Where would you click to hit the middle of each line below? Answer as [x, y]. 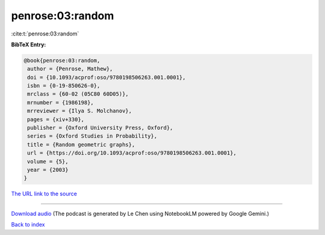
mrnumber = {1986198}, [61, 102]
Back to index [28, 225]
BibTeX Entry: [29, 44]
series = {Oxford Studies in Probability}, [92, 136]
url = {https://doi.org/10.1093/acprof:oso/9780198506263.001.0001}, [132, 153]
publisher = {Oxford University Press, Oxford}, [100, 128]
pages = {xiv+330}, [56, 119]
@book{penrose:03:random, [62, 60]
